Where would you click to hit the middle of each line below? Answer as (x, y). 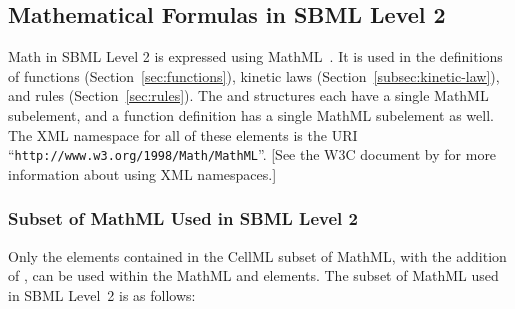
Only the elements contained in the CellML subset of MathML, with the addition (257, 255)
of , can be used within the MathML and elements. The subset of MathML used (253, 275)
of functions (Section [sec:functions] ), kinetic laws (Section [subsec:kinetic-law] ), (254, 75)
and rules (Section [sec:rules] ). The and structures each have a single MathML (248, 95)
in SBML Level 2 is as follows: (102, 294)
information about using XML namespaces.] (142, 173)
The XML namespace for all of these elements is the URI (183, 134)
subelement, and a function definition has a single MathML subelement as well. (251, 114)
